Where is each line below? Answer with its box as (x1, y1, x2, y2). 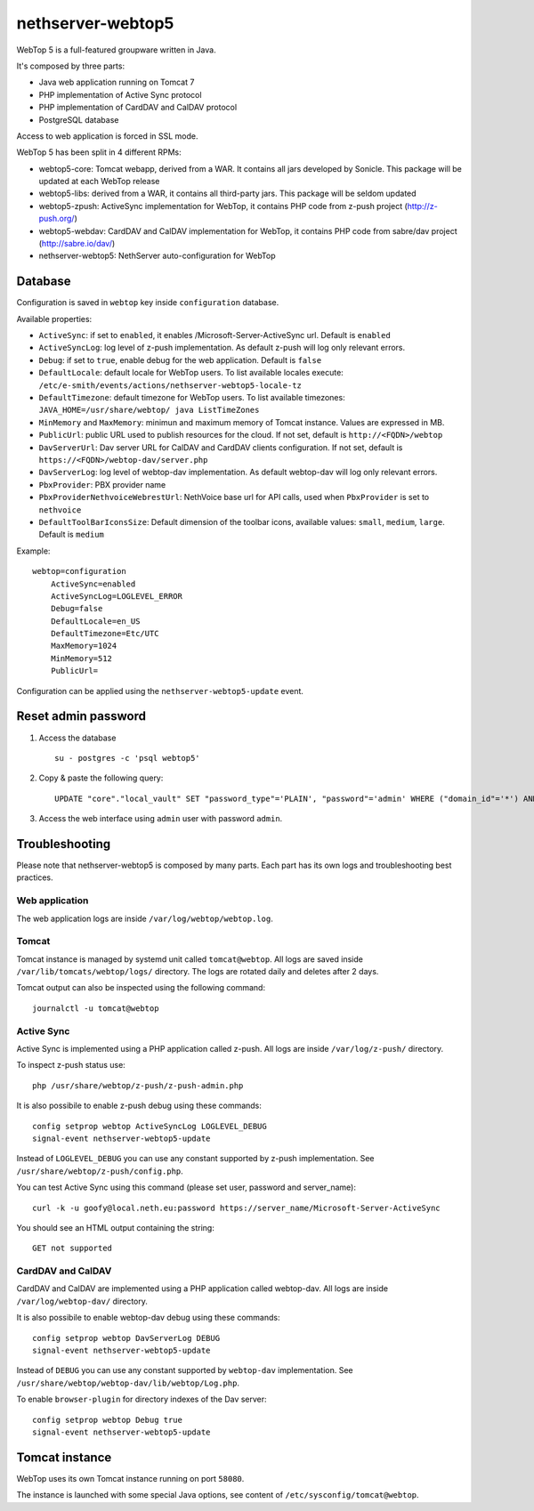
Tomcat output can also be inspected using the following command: (16, 982, 266, 993)
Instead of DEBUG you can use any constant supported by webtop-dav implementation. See (16, 1365, 353, 1376)
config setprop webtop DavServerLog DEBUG (32, 1333, 221, 1343)
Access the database (38, 732, 117, 743)
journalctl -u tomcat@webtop (32, 1003, 159, 1014)
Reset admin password (16, 708, 147, 724)
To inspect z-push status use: (16, 1060, 126, 1071)
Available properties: (16, 313, 93, 324)
